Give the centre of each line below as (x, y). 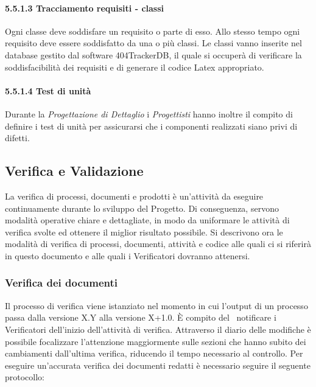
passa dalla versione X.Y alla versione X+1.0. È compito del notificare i (141, 317)
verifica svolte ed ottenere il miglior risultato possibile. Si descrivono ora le (144, 232)
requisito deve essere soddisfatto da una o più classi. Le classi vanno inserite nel (153, 43)
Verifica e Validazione (74, 171)
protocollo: (25, 377)
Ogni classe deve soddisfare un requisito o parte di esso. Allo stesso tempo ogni (153, 31)
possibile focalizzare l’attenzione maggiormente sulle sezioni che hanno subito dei (156, 341)
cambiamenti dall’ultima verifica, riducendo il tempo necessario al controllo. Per (154, 353)
